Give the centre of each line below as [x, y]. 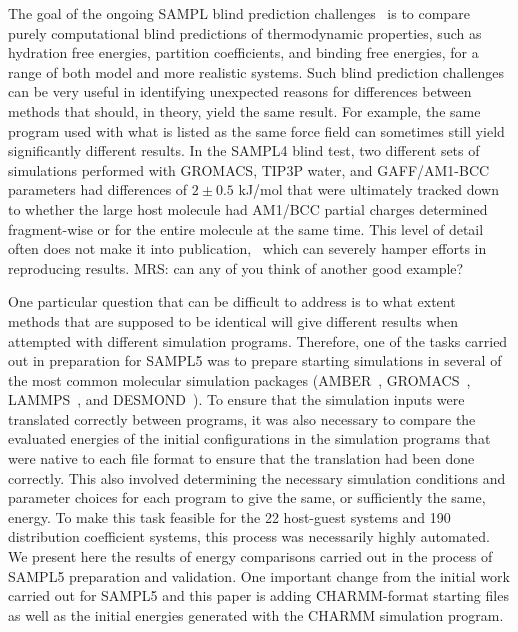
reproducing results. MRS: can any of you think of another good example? [236, 267]
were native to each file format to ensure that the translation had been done [241, 458]
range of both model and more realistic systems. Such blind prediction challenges [256, 71]
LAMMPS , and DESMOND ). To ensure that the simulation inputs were [236, 399]
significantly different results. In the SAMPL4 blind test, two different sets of [244, 150]
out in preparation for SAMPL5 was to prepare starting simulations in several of [255, 360]
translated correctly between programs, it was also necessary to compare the [242, 418]
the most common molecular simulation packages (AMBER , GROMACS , [239, 379]
